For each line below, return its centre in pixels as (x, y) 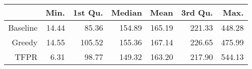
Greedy (25, 42)
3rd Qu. (197, 12)
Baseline (23, 27)
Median (127, 12)
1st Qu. (88, 12)
